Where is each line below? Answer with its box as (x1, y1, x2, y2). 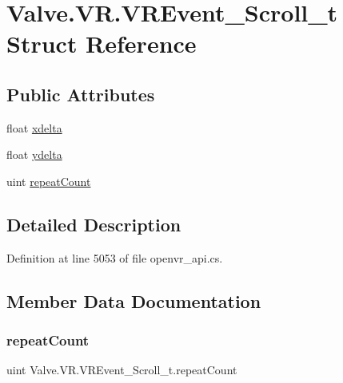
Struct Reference (6, 27, 197, 60)
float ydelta (6, 146, 62, 163)
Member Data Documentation (6, 288, 261, 313)
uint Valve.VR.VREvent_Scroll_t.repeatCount (6, 361, 237, 378)
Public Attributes (6, 81, 155, 106)
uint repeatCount (6, 172, 91, 189)
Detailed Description (6, 211, 181, 236)
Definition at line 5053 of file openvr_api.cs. (6, 249, 223, 266)
